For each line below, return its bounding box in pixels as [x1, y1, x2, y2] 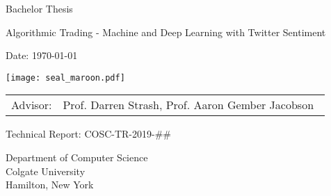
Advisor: [11, 97, 52, 113]
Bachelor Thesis [6, 1, 73, 15]
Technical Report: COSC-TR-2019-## [6, 126, 172, 141]
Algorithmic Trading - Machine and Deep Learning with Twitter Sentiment [6, 24, 326, 39]
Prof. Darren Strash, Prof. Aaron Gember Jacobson [63, 97, 314, 113]
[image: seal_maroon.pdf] [6, 72, 125, 83]
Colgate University [6, 163, 86, 178]
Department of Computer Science [6, 150, 148, 165]
